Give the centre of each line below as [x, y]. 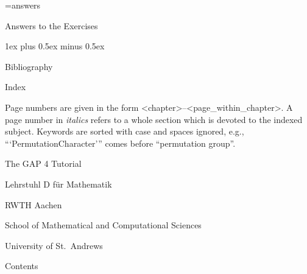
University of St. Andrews [54, 245]
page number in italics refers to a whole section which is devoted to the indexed [154, 119]
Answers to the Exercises [51, 25]
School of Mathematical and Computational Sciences [103, 225]
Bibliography [29, 66]
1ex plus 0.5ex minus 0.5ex [55, 46]
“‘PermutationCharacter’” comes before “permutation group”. [120, 143]
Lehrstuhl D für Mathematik [58, 184]
